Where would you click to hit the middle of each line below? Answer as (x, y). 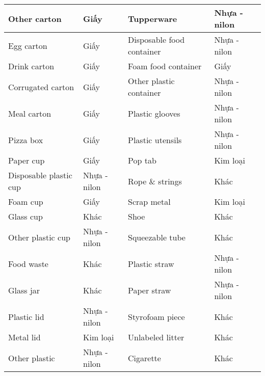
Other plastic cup (39, 237)
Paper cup (26, 160)
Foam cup (26, 202)
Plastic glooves (154, 113)
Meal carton (30, 113)
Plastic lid (26, 316)
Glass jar (24, 290)
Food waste (28, 263)
